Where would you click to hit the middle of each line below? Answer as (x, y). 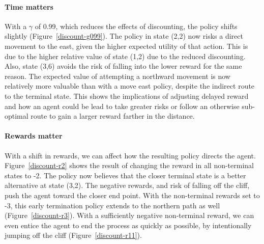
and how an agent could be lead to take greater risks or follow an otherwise (122, 106)
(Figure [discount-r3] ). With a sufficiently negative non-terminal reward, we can (129, 215)
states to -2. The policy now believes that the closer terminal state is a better (125, 175)
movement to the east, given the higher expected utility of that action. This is (126, 46)
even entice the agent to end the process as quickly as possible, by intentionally (128, 225)
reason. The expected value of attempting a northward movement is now (118, 76)
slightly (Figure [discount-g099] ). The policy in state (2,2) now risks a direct (124, 36)
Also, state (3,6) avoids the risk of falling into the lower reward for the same (123, 66)
